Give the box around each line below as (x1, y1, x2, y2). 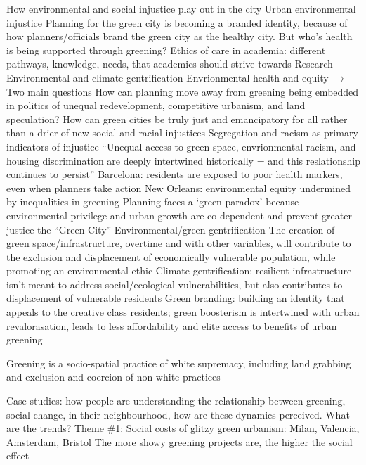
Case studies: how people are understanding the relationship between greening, (6, 393, 346, 408)
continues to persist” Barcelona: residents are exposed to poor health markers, (6, 167, 343, 181)
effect (6, 448, 30, 463)
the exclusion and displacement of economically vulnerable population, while (6, 249, 336, 264)
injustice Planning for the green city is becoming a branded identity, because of (6, 15, 348, 30)
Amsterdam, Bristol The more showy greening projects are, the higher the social (6, 434, 353, 449)
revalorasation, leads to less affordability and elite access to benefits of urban (6, 318, 337, 333)
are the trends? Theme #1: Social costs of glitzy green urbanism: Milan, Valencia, (6, 421, 360, 435)
